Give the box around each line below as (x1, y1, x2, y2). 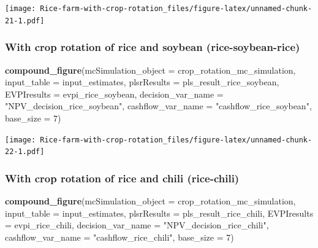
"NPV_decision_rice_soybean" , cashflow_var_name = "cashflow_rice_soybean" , (5, 99, 312, 112)
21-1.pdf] (5, 16, 45, 25)
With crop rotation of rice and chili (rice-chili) (5, 170, 240, 185)
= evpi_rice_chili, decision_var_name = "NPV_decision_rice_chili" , (5, 219, 269, 231)
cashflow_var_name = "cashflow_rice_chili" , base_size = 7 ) (5, 230, 234, 243)
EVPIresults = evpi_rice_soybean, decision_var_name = (5, 87, 224, 100)
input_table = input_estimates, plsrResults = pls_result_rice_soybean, (5, 76, 279, 88)
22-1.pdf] (5, 147, 45, 157)
